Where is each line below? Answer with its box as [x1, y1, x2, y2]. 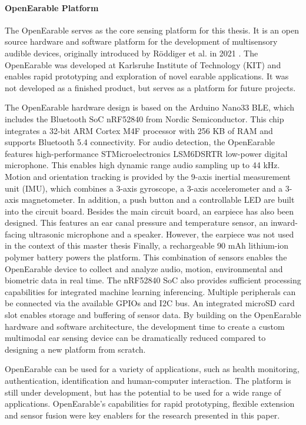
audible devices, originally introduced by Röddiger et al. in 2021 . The [5, 46, 258, 59]
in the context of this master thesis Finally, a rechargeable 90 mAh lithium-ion [5, 239, 289, 252]
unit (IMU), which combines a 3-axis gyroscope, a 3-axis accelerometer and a [5, 182, 283, 194]
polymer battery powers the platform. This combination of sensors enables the [5, 251, 287, 263]
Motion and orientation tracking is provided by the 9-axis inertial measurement [5, 170, 291, 182]
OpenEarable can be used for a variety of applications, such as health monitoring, [5, 363, 300, 375]
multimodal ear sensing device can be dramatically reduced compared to [5, 332, 266, 344]
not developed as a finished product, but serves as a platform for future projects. [5, 81, 296, 93]
